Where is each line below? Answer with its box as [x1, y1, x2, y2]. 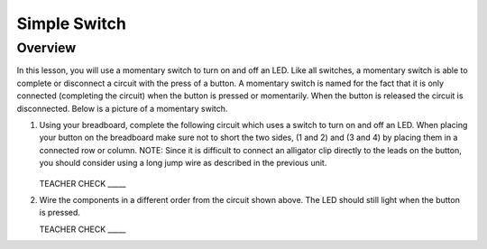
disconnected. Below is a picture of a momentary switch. [16, 103, 228, 114]
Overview [16, 40, 77, 56]
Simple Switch [16, 14, 126, 33]
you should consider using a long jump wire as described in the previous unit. [39, 158, 327, 169]
